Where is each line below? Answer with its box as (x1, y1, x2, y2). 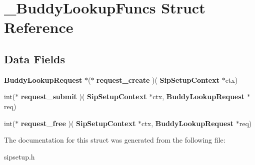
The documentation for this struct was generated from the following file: (4, 135, 225, 145)
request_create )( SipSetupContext (96, 74, 219, 85)
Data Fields (4, 51, 65, 66)
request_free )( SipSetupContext (20, 118, 136, 128)
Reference (4, 17, 73, 37)
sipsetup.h (4, 151, 35, 162)
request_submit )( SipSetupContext (20, 91, 147, 102)
